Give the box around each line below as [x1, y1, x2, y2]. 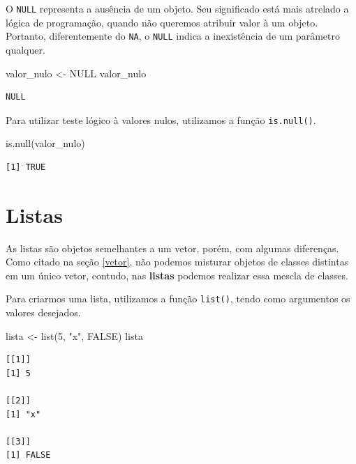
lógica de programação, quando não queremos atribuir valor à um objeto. [6, 15, 318, 29]
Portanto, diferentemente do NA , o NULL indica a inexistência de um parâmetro [6, 29, 340, 43]
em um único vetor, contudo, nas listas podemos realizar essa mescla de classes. [6, 268, 348, 282]
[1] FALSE [6, 450, 51, 461]
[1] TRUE [6, 162, 46, 172]
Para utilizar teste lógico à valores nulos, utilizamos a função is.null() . [6, 112, 316, 127]
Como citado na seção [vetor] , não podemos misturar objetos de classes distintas [6, 254, 349, 269]
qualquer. [6, 42, 45, 56]
